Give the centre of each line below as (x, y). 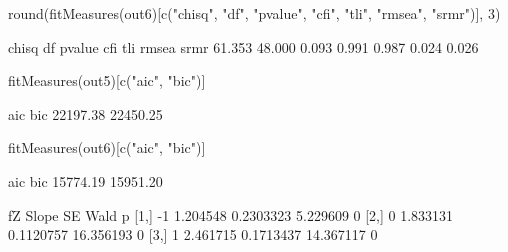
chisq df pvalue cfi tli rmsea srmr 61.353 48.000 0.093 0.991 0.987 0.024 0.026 (243, 46)
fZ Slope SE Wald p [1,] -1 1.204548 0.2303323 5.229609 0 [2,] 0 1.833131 (231, 214)
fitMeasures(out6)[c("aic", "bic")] (107, 147)
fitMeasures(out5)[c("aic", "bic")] (107, 80)
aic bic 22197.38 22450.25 (85, 113)
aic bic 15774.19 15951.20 (85, 180)
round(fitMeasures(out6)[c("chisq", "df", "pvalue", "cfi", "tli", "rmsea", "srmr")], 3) (254, 13)
